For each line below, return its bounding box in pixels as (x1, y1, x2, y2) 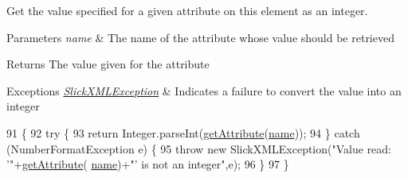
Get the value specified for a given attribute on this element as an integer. (6, 2, 368, 18)
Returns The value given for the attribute (6, 56, 210, 72)
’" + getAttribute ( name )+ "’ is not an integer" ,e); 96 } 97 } (6, 156, 289, 172)
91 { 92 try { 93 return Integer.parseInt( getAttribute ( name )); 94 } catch (6, 124, 360, 141)
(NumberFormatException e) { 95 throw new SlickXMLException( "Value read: (6, 140, 392, 157)
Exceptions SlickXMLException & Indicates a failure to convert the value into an (6, 82, 402, 99)
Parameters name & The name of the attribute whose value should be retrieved (6, 29, 394, 45)
